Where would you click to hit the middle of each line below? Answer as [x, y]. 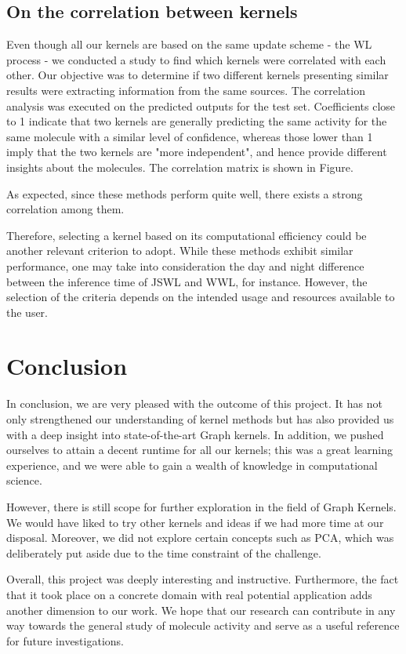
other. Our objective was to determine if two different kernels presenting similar [198, 75]
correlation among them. [65, 209]
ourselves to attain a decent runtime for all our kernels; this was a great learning [199, 450]
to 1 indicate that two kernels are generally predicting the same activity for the [197, 121]
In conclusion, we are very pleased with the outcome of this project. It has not [194, 403]
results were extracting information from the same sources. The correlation [186, 90]
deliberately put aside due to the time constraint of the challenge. [164, 552]
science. [24, 480]
